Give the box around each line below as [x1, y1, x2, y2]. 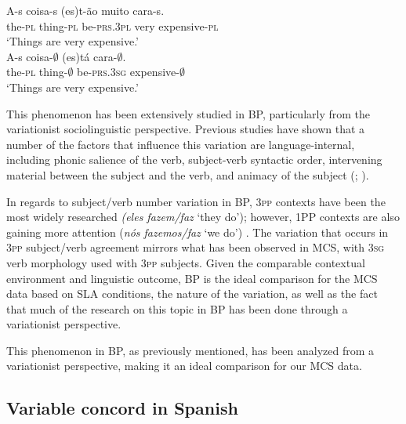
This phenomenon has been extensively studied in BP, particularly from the [6, 105, 371, 121]
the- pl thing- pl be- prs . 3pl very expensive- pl [6, 17, 219, 34]
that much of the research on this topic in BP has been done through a [6, 300, 348, 317]
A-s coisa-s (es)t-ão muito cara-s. [6, 2, 165, 18]
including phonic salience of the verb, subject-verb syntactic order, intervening [6, 151, 382, 168]
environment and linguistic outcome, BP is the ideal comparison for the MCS [6, 270, 378, 286]
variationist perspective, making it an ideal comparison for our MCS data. [6, 357, 362, 374]
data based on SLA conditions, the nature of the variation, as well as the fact [6, 285, 378, 302]
